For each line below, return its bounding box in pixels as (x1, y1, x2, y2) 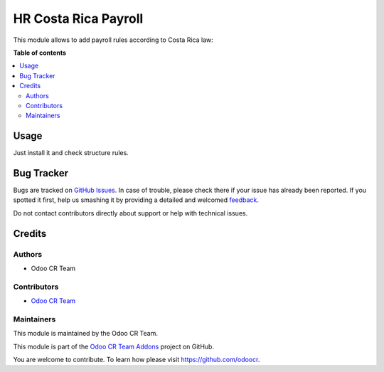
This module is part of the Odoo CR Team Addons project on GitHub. (13, 342, 215, 351)
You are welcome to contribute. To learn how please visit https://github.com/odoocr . (13, 356, 260, 364)
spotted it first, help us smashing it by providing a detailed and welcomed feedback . (13, 196, 260, 204)
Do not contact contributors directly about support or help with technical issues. (13, 208, 248, 217)
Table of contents (13, 48, 67, 57)
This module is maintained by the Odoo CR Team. (13, 329, 159, 338)
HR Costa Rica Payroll (13, 11, 144, 26)
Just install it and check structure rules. (13, 149, 129, 157)
